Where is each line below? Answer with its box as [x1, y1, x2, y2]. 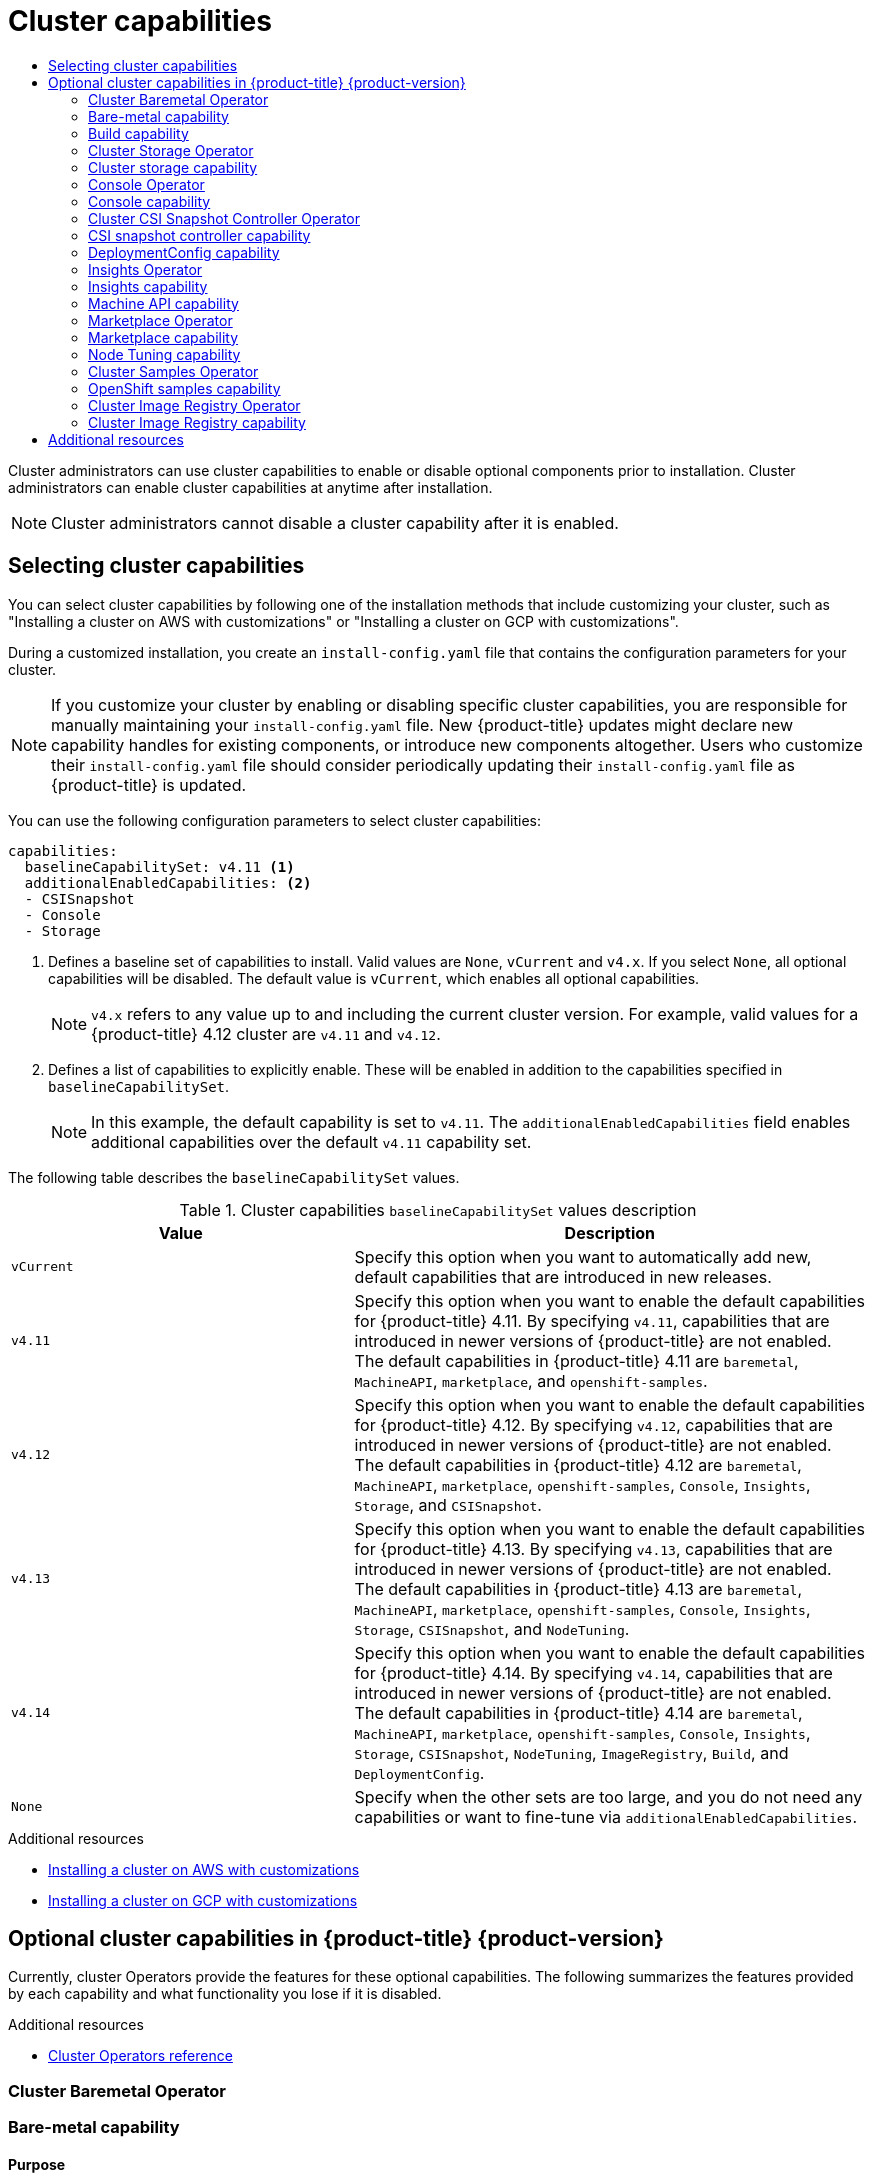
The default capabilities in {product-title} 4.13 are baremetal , [354, 1578, 803, 1599]
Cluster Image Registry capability [88, 413, 306, 431]
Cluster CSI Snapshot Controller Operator [88, 209, 361, 227]
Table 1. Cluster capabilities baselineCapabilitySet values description [179, 1199, 697, 1220]
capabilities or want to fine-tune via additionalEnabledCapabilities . [354, 1806, 858, 1827]
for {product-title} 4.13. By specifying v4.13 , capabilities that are [354, 1538, 833, 1559]
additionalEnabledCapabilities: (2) [24, 874, 312, 891]
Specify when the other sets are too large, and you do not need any [354, 1786, 863, 1807]
